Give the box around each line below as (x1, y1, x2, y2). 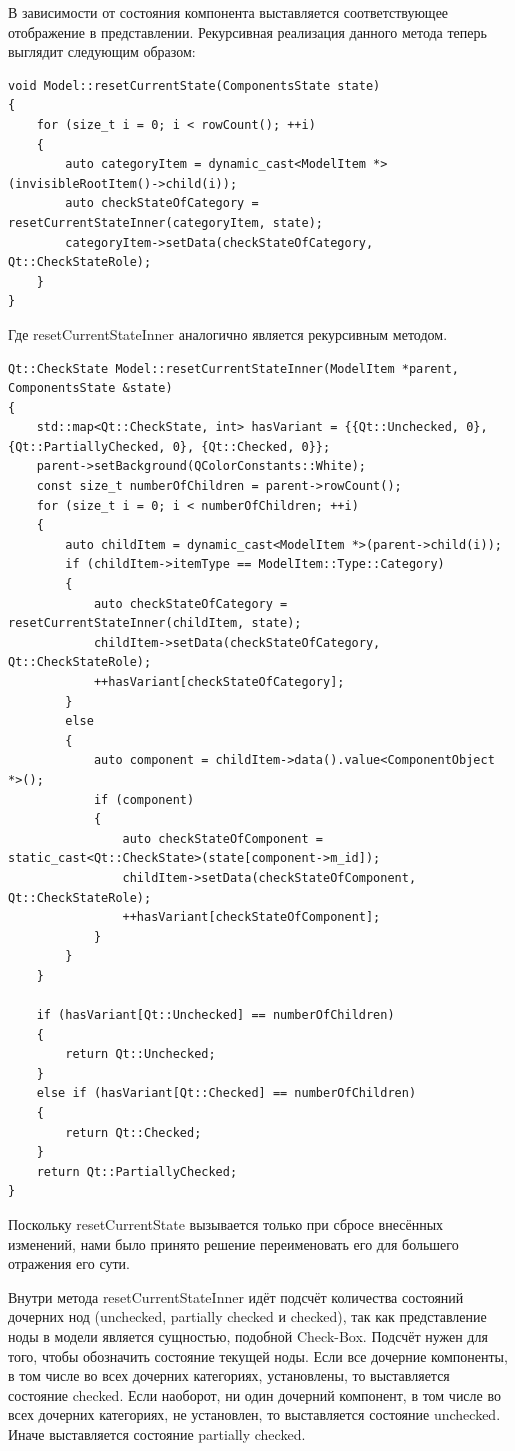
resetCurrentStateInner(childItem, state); (8, 616, 302, 631)
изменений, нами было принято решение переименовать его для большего (8, 1233, 459, 1254)
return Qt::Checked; (65, 1125, 202, 1140)
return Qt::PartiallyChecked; (36, 1164, 238, 1179)
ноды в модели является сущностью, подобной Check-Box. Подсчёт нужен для (8, 1326, 488, 1346)
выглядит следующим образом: (8, 41, 196, 62)
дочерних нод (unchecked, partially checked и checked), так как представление (8, 1306, 487, 1327)
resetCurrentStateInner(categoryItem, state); (8, 215, 323, 230)
